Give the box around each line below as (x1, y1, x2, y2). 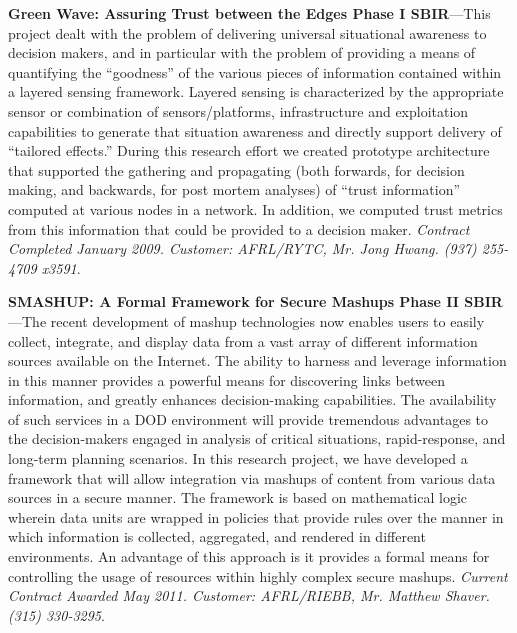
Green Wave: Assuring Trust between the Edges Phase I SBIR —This (8, 3, 491, 23)
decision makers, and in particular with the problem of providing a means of (8, 42, 476, 63)
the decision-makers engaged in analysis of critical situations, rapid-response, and (8, 428, 506, 449)
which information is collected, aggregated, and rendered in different (8, 526, 426, 547)
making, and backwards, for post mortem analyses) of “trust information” (8, 179, 461, 200)
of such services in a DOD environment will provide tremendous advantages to (8, 408, 489, 429)
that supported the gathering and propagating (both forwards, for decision (8, 159, 465, 180)
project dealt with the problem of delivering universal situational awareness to (8, 22, 487, 43)
